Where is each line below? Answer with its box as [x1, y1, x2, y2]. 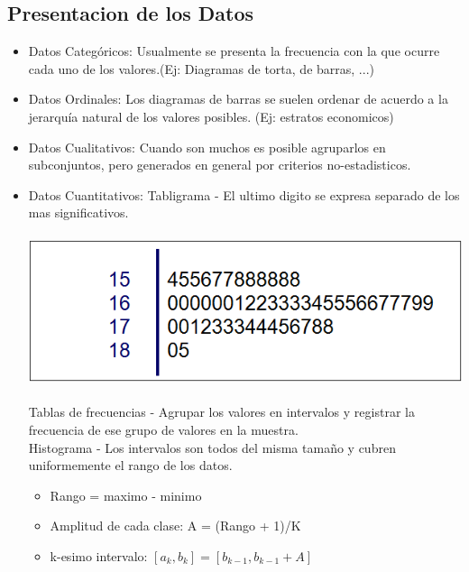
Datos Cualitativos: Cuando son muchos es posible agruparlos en [28, 137, 386, 156]
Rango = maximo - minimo [50, 485, 202, 504]
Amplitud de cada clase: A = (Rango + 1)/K [50, 516, 301, 535]
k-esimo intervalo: [50, 546, 148, 565]
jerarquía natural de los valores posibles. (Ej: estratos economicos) [28, 106, 394, 125]
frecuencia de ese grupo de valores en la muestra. [28, 420, 299, 438]
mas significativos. [28, 203, 129, 222]
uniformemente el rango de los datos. [28, 456, 233, 475]
